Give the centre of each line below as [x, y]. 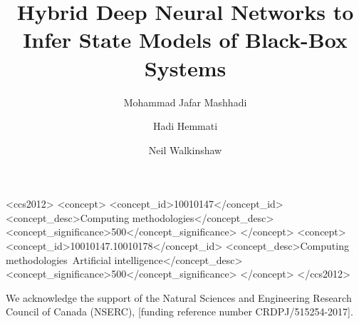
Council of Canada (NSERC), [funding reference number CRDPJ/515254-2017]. [179, 312]
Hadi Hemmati [185, 126]
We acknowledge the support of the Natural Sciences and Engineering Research [179, 297]
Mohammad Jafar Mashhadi [185, 102]
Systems [185, 67]
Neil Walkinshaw [185, 150]
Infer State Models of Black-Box [185, 40]
